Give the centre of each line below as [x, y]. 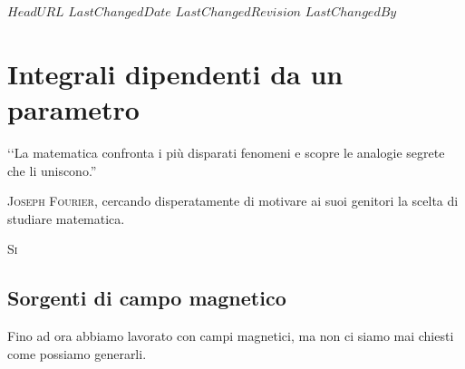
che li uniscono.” [52, 170]
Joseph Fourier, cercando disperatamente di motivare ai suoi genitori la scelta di [233, 201]
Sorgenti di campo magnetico [147, 298]
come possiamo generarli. [77, 353]
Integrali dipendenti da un [175, 73]
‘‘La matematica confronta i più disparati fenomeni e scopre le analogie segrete [226, 152]
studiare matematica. [66, 218]
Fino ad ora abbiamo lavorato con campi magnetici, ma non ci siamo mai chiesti [231, 336]
